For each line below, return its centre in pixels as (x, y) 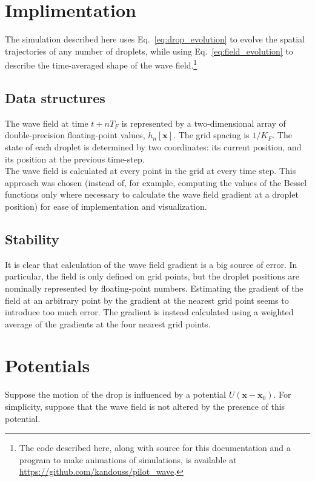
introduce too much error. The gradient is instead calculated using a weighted (149, 312)
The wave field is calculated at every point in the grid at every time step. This (151, 171)
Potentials (48, 365)
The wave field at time (47, 123)
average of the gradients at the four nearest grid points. (108, 323)
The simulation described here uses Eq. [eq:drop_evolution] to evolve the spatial (155, 39)
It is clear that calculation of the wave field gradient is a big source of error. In (151, 264)
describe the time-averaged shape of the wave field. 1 (101, 64)
